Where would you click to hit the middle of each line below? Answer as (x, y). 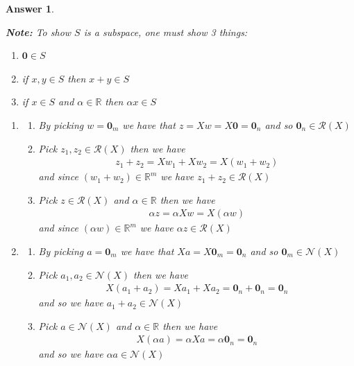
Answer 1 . (30, 8)
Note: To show (39, 32)
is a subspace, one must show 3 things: (166, 32)
